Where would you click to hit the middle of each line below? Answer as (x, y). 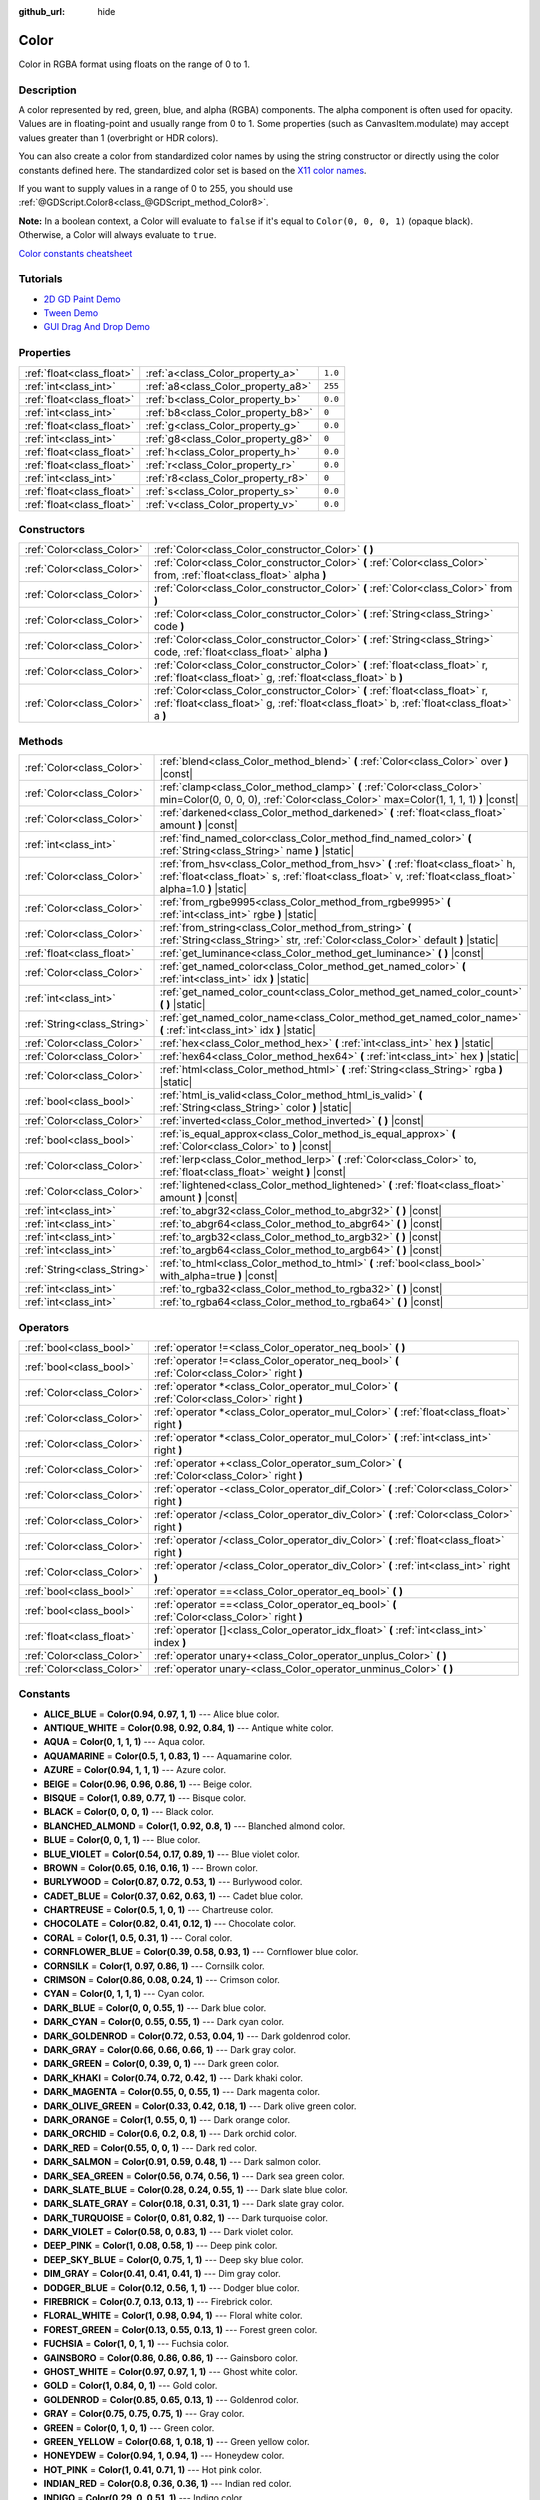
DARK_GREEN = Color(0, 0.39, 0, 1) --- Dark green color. (161, 2064)
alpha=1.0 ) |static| (203, 889)
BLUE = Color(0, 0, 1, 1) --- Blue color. (122, 1840)
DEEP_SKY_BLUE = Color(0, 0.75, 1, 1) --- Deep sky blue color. (173, 2259)
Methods (41, 741)
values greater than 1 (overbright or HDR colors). (118, 137)
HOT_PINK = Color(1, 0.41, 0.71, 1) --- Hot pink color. (152, 2469)
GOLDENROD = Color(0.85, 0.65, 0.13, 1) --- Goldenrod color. (171, 2399)
